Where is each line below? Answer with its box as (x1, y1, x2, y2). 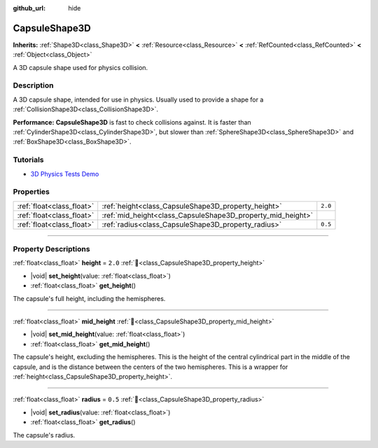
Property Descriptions (13, 244, 90, 254)
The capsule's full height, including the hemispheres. (13, 294, 166, 302)
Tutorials (13, 155, 45, 164)
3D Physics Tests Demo (30, 169, 99, 178)
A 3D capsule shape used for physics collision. (13, 63, 148, 71)
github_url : (13, 4, 45, 12)
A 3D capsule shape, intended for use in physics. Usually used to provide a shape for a (13, 95, 264, 104)
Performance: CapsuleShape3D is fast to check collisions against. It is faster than (13, 118, 251, 126)
